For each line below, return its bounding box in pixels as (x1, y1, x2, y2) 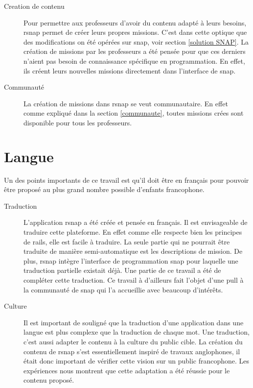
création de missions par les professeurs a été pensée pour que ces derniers (23, 46, 246, 56)
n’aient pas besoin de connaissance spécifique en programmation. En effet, (23, 55, 245, 66)
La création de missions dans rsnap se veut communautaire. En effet (23, 98, 228, 108)
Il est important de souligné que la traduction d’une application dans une (23, 317, 244, 327)
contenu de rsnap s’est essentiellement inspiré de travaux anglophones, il (23, 346, 240, 356)
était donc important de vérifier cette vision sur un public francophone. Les (23, 356, 250, 366)
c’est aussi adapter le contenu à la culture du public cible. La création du (23, 336, 243, 346)
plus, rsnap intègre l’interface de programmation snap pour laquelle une (23, 255, 238, 266)
